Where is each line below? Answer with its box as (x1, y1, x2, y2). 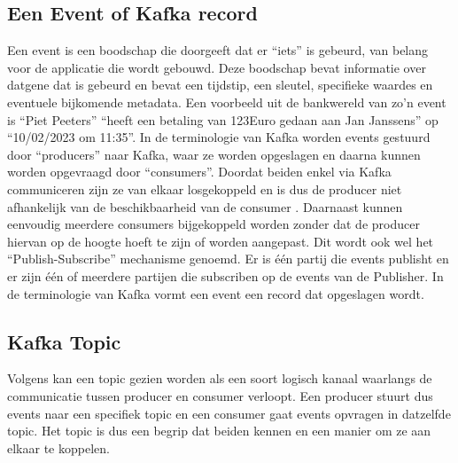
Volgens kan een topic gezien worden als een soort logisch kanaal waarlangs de (7, 369, 432, 388)
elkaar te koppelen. (7, 438, 110, 457)
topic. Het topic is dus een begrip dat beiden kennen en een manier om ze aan (7, 421, 431, 440)
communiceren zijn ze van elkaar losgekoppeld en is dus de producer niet (7, 179, 402, 198)
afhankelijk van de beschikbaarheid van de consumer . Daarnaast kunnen (7, 197, 403, 216)
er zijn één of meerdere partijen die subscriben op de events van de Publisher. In (7, 266, 444, 285)
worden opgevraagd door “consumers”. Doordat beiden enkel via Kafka (7, 162, 392, 181)
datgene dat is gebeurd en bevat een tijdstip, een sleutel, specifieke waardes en (7, 75, 433, 94)
